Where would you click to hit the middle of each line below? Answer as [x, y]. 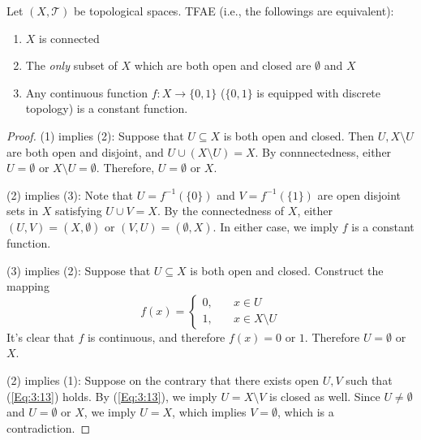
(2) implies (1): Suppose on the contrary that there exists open [163, 380]
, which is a [306, 412]
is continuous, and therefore [156, 336]
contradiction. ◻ [49, 427]
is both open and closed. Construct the [287, 270]
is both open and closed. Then [299, 135]
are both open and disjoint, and [85, 151]
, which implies [209, 412]
